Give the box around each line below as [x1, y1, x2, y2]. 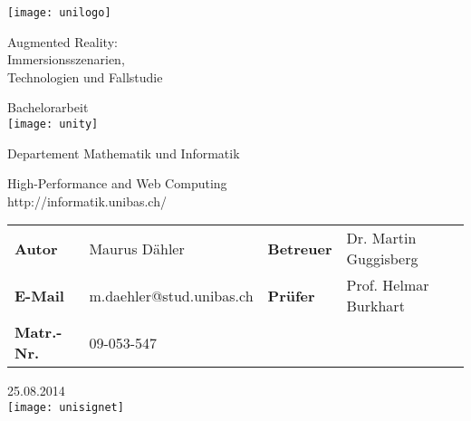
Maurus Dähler [89, 237, 185, 259]
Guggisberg [346, 248, 418, 270]
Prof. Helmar [346, 274, 429, 296]
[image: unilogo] [7, 6, 111, 19]
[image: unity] [7, 118, 99, 131]
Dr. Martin [346, 227, 417, 249]
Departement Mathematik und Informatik [7, 143, 240, 162]
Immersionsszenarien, [7, 50, 125, 69]
